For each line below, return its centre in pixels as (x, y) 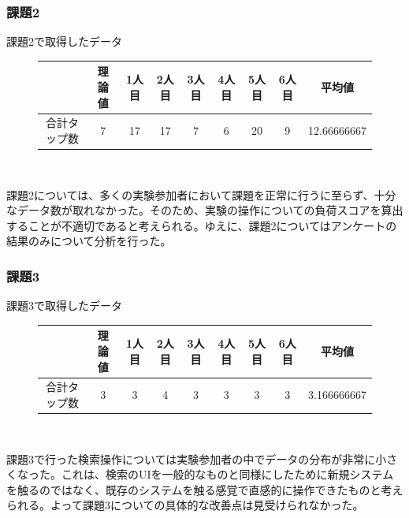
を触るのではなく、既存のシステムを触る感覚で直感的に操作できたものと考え (205, 489)
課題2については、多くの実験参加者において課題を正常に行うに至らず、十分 (201, 194)
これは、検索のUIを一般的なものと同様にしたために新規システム (227, 474)
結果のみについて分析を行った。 (89, 241)
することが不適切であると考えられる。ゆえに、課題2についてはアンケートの (202, 225)
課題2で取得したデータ (64, 41)
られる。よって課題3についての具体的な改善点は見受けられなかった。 (185, 505)
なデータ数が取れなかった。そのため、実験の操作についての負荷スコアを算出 (205, 210)
